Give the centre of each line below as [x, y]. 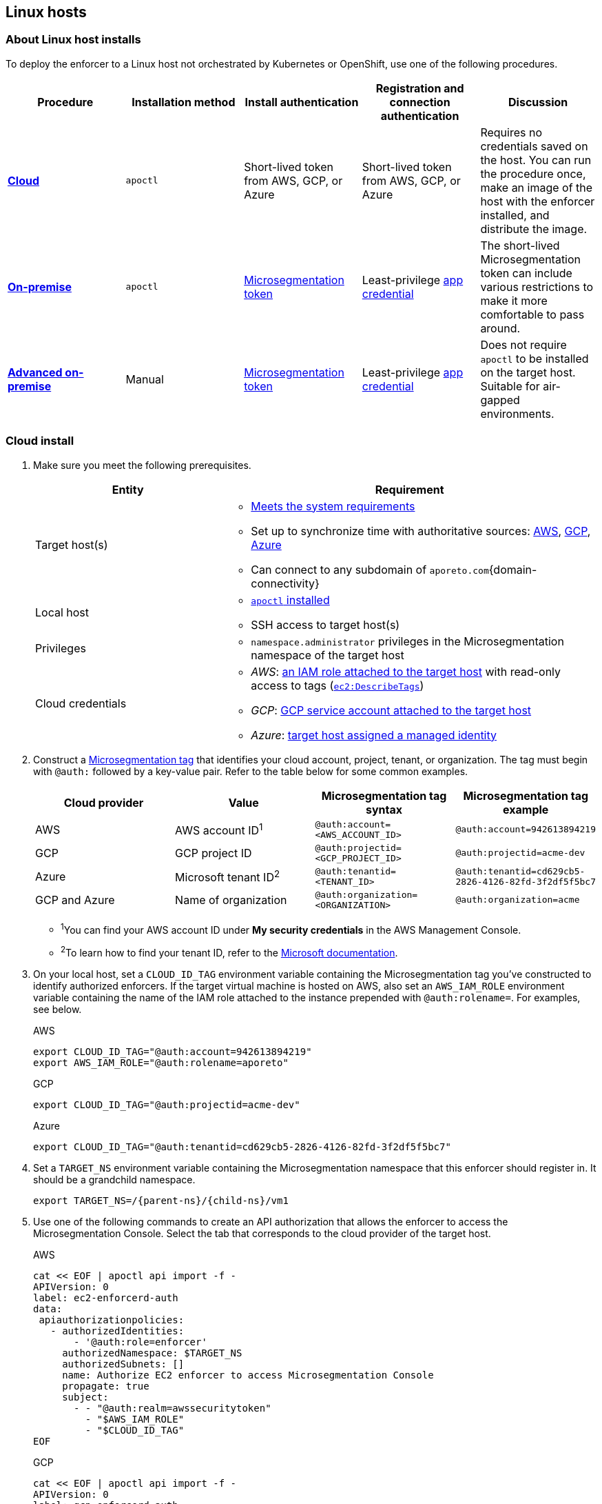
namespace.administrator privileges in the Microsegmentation [407, 641]
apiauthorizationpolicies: [112, 1320]
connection [420, 102]
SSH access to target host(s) [325, 624]
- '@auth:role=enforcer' [141, 1342]
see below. [58, 1009]
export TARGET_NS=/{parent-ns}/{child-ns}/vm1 [161, 1200]
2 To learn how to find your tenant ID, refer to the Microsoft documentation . [229, 952]
